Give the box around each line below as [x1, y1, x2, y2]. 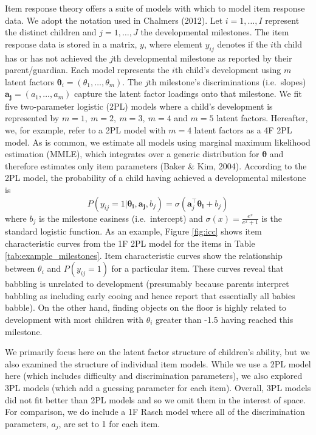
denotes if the [217, 37, 268, 50]
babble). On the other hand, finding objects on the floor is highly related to [5, 301, 287, 314]
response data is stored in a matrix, [5, 37, 137, 50]
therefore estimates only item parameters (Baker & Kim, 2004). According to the [5, 159, 307, 172]
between [5, 262, 35, 275]
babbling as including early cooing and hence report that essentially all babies [5, 289, 295, 302]
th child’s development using [174, 63, 281, 76]
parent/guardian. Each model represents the [5, 63, 170, 76]
